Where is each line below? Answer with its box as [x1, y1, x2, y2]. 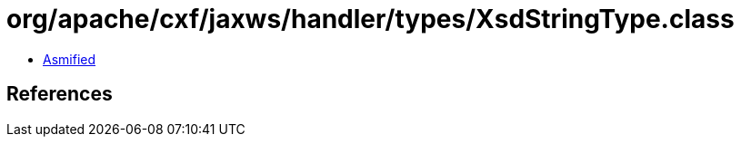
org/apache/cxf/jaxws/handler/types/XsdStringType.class [6, 4, 735, 34]
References [6, 82, 113, 106]
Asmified [43, 51, 96, 67]
